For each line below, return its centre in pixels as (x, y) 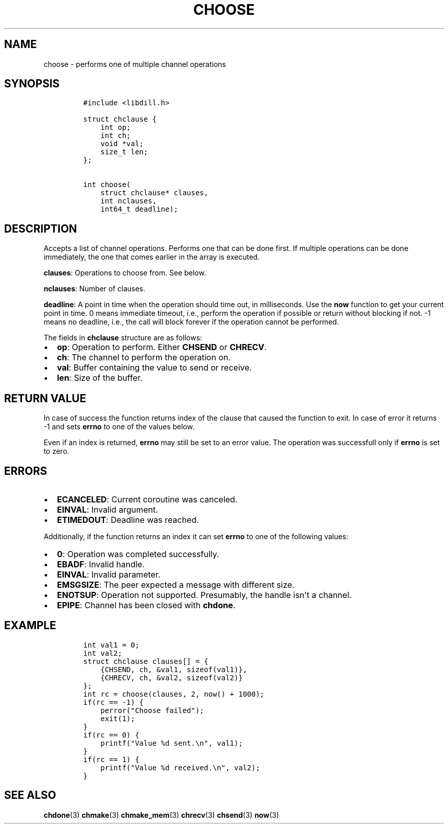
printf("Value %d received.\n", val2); (180, 767)
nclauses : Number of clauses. (95, 289)
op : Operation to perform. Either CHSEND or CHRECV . (162, 347)
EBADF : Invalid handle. (101, 564)
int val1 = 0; (111, 645)
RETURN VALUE (45, 398)
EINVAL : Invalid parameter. (109, 574)
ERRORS (26, 471)
